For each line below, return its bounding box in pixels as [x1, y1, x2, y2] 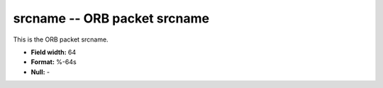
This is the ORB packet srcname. [13, 35, 109, 44]
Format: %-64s [30, 58, 77, 66]
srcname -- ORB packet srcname [13, 11, 209, 26]
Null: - [30, 68, 50, 76]
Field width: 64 [30, 48, 77, 56]
